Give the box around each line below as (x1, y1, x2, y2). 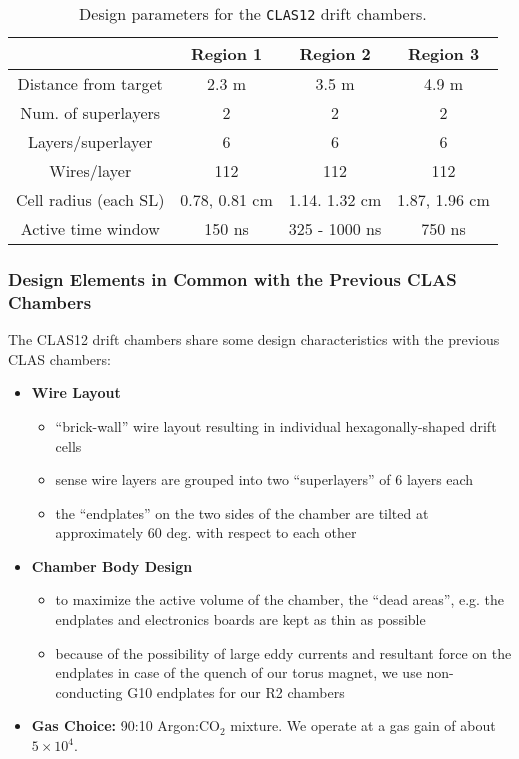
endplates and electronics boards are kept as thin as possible (55, 609, 426, 630)
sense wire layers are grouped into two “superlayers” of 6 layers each (55, 469, 474, 490)
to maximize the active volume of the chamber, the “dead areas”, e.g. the (55, 589, 505, 610)
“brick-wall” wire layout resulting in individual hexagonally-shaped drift (55, 415, 497, 436)
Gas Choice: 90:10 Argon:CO (31, 715, 220, 736)
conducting (55, 681, 123, 702)
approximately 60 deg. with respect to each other (55, 522, 357, 543)
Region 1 (190, 42, 263, 65)
